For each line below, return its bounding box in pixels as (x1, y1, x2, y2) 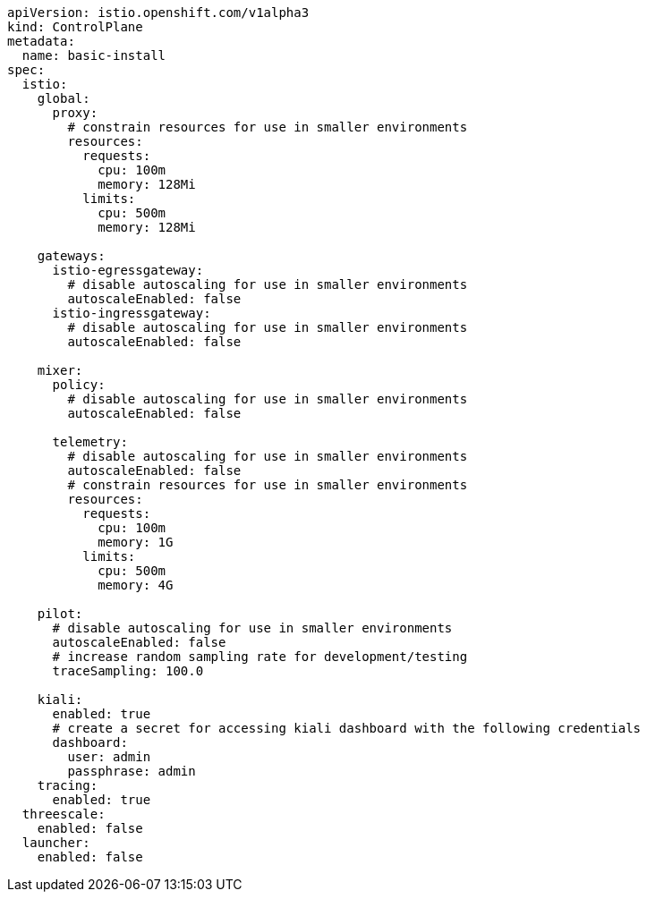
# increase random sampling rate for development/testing (52, 649, 468, 664)
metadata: (7, 34, 75, 48)
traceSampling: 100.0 (52, 664, 204, 678)
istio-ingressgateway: (52, 306, 211, 320)
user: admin (67, 750, 151, 764)
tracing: (37, 778, 98, 793)
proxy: (52, 106, 98, 120)
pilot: (37, 606, 83, 621)
